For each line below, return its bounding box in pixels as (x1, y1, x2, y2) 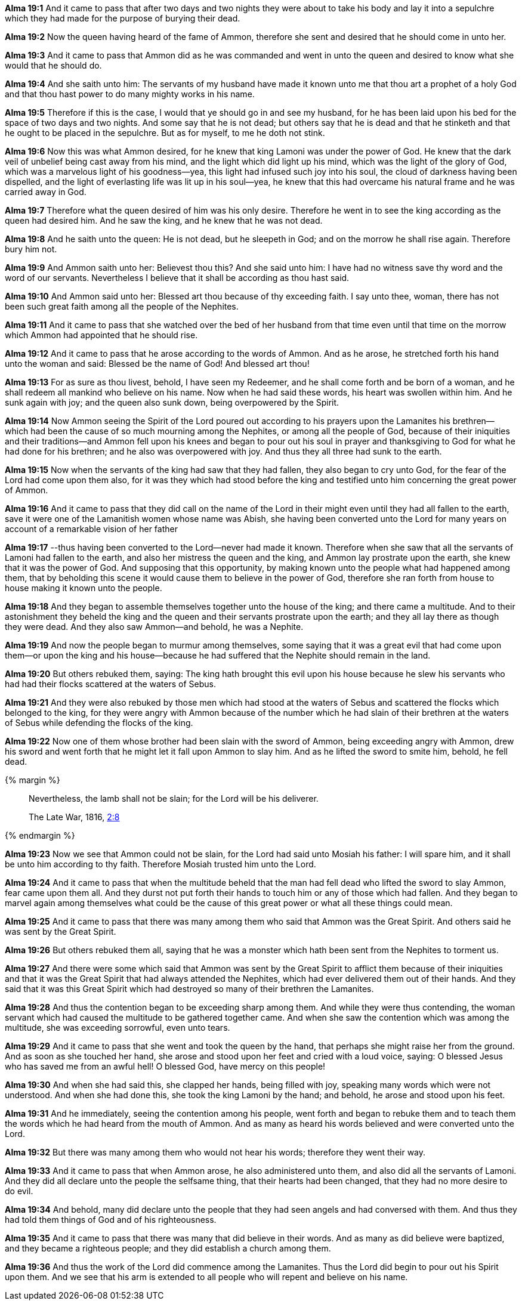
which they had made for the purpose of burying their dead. (5, 13, 240, 23)
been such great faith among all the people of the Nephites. (5, 301, 239, 311)
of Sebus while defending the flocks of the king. (5, 718, 193, 728)
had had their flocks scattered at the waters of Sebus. (5, 679, 216, 689)
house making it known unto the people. (5, 583, 162, 593)
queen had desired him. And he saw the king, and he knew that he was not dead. (5, 215, 323, 225)
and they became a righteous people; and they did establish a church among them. (5, 1243, 331, 1253)
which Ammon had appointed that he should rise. (5, 330, 198, 340)
